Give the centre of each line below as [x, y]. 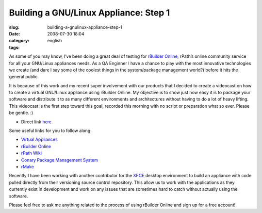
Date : [15, 33]
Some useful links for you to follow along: [50, 131]
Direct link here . [37, 122]
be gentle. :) [21, 113]
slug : [14, 27]
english [55, 41]
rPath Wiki [32, 153]
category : [19, 41]
